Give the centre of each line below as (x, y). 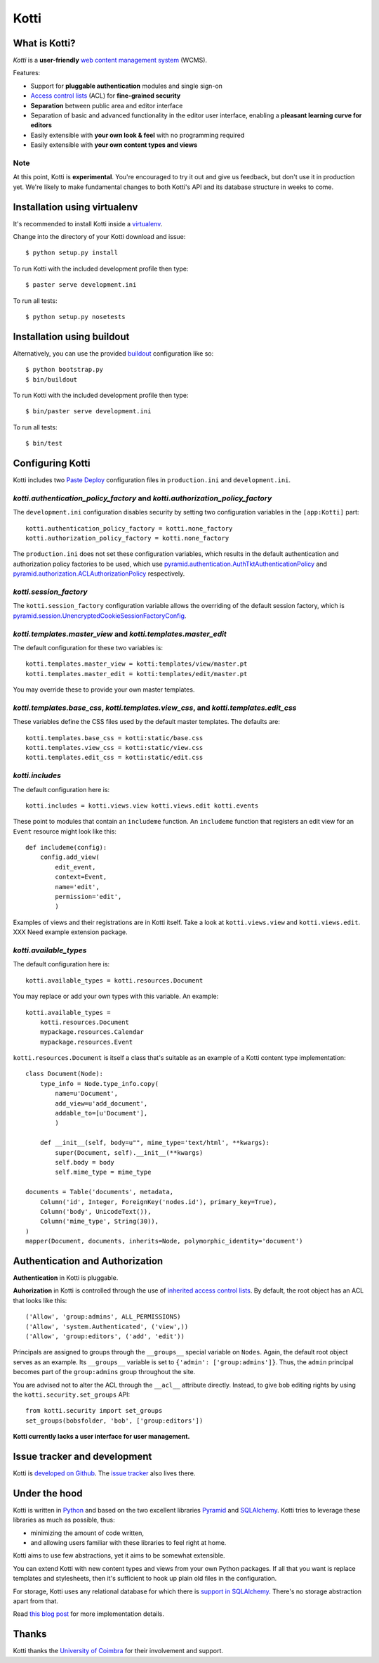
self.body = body (85, 1162)
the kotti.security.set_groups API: (72, 1395)
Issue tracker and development (82, 1456)
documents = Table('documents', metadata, (100, 1192)
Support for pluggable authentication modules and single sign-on (126, 86)
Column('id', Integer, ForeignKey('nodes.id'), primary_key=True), (158, 1202)
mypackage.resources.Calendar (92, 1032)
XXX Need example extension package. (70, 932)
